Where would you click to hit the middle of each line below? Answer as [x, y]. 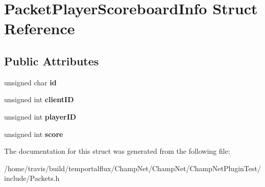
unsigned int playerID [40, 116]
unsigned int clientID [39, 99]
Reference [40, 28]
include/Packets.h [32, 178]
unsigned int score [34, 134]
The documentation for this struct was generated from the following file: [117, 151]
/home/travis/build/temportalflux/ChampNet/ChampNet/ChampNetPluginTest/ [132, 168]
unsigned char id [30, 82]
